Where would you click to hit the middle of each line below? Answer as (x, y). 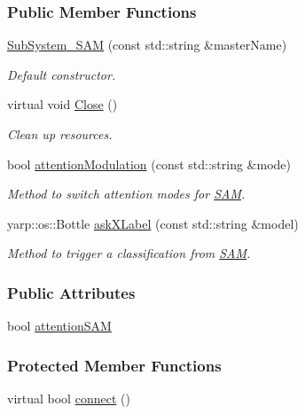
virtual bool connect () (69, 398)
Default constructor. (62, 74)
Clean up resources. (60, 134)
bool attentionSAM (59, 326)
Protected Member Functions (114, 365)
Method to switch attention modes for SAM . (126, 194)
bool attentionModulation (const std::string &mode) (149, 164)
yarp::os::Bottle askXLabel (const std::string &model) (153, 223)
